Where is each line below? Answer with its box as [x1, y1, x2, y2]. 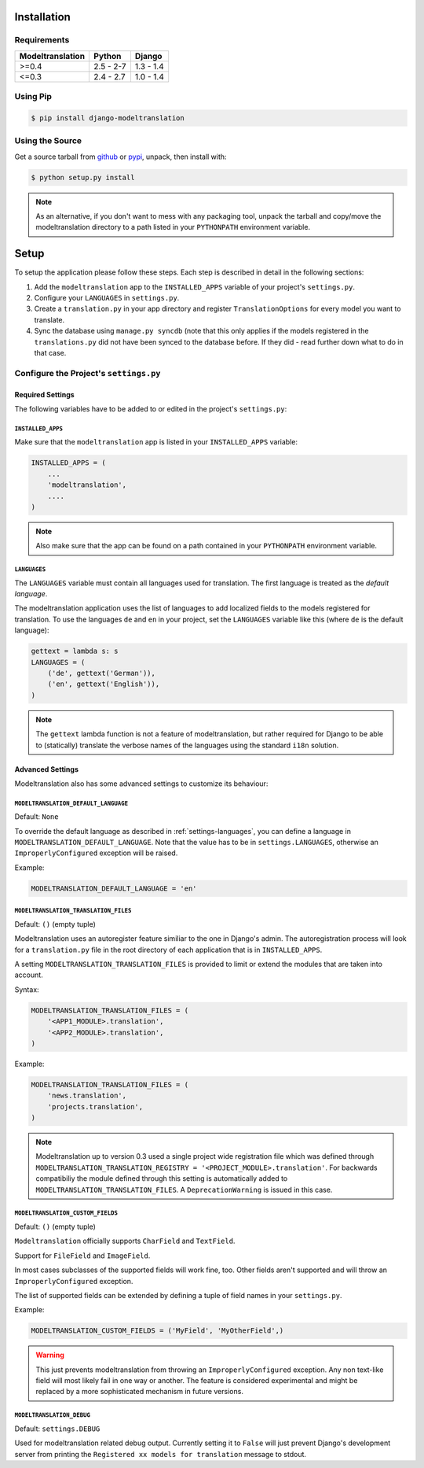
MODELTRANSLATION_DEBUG [14, 1411, 90, 1419]
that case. [34, 349, 67, 358]
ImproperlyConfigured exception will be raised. [14, 848, 178, 858]
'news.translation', [47, 1091, 127, 1101]
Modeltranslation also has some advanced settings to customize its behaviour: [14, 779, 269, 788]
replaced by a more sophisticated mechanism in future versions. [35, 1387, 243, 1396]
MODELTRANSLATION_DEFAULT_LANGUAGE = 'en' [31, 883, 197, 893]
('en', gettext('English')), [47, 680, 160, 688]
